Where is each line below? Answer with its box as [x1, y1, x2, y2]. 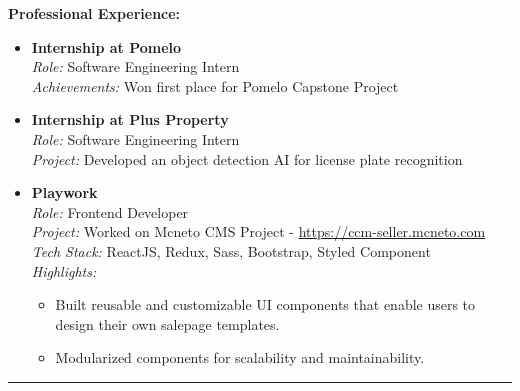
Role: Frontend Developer [31, 201, 189, 222]
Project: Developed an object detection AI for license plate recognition [31, 148, 463, 169]
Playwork [31, 182, 98, 203]
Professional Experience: [8, 3, 181, 23]
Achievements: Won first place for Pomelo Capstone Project [31, 75, 399, 96]
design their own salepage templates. [55, 313, 280, 334]
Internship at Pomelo [31, 36, 182, 57]
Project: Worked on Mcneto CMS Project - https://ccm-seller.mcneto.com [31, 221, 486, 242]
